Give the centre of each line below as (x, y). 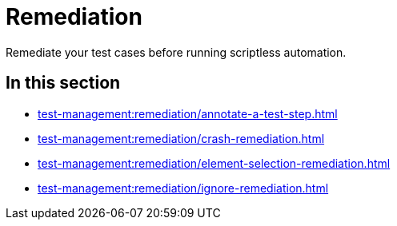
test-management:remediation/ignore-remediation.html (183, 188)
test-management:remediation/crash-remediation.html (181, 138)
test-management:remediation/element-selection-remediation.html (214, 163)
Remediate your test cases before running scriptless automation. (176, 52)
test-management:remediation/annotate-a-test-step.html (188, 113)
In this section (63, 83)
